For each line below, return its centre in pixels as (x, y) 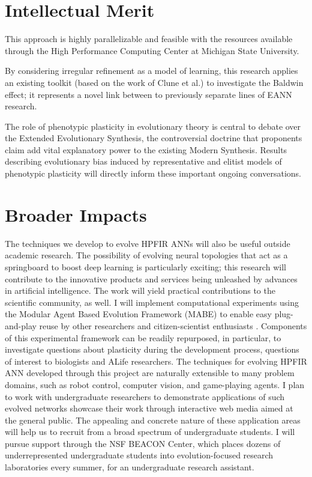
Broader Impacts (76, 214)
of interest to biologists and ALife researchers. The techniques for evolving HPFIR (156, 361)
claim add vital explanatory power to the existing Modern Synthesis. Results (146, 149)
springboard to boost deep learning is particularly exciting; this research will (145, 266)
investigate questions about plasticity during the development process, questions (152, 349)
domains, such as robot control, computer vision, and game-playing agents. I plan (155, 384)
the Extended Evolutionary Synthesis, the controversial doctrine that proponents (154, 138)
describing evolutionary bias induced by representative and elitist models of (143, 161)
